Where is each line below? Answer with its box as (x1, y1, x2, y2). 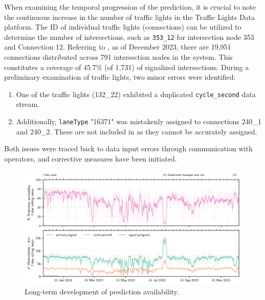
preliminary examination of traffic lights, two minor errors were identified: (4, 72, 236, 82)
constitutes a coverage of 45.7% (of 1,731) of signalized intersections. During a (4, 61, 249, 72)
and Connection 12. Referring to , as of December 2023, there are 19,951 (4, 41, 231, 52)
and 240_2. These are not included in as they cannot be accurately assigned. (16, 126, 257, 136)
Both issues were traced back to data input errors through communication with (4, 143, 253, 154)
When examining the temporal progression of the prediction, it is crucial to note (4, 2, 256, 12)
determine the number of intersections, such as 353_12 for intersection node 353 (4, 31, 254, 42)
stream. (16, 99, 40, 109)
